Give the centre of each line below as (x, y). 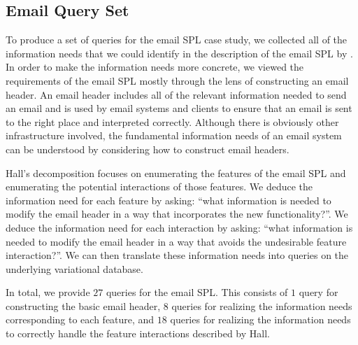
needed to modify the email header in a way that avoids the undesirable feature (176, 241)
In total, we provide (48, 292)
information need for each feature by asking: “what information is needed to (169, 200)
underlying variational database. (74, 268)
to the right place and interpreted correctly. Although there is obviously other (172, 121)
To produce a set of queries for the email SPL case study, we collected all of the (177, 40)
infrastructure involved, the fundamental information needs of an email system (174, 135)
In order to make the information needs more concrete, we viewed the (155, 67)
